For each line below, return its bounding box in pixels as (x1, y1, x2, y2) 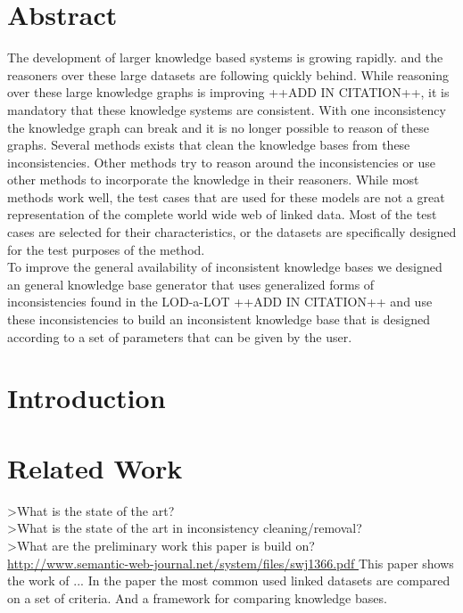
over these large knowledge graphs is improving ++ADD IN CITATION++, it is (7, 83, 450, 102)
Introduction (7, 380, 166, 416)
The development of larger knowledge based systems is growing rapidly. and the (7, 48, 443, 67)
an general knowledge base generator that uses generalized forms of (7, 274, 375, 293)
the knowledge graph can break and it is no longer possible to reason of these (7, 118, 430, 136)
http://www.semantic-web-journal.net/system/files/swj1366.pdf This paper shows (7, 553, 454, 572)
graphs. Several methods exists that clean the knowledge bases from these (7, 135, 410, 154)
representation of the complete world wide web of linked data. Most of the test (7, 205, 437, 224)
